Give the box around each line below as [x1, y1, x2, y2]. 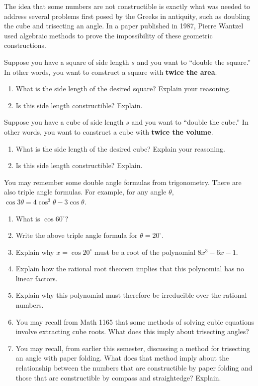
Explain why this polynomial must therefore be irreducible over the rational [15, 290, 247, 300]
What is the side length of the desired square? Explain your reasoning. [15, 83, 231, 94]
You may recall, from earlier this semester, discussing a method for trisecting [15, 343, 250, 353]
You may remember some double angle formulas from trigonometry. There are [4, 177, 242, 187]
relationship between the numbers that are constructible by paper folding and [15, 363, 253, 373]
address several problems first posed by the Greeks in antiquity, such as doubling [4, 10, 250, 21]
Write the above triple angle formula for [15, 230, 138, 240]
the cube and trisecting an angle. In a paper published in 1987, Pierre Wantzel [4, 20, 244, 31]
